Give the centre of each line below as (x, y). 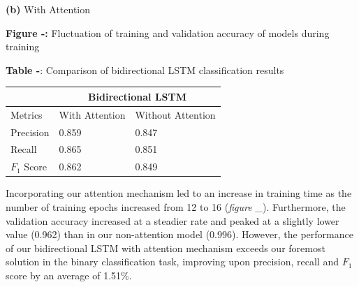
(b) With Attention (48, 9)
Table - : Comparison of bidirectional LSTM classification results (145, 69)
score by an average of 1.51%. (69, 275)
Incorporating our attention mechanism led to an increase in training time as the (179, 193)
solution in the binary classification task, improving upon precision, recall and (172, 262)
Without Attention (175, 114)
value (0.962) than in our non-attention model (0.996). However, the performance (179, 234)
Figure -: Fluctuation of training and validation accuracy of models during (168, 32)
